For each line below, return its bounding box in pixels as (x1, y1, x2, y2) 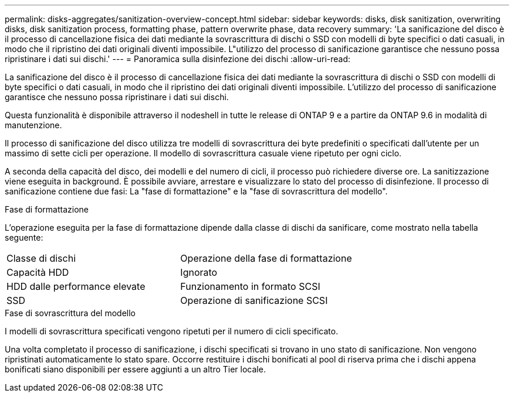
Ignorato (180, 266, 218, 278)
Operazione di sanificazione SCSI (180, 295, 328, 306)
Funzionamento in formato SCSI (180, 280, 320, 292)
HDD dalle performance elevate (6, 280, 146, 292)
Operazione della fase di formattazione (180, 252, 352, 264)
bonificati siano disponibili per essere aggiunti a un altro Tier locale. (5, 364, 266, 374)
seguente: (5, 232, 43, 242)
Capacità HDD (6, 266, 69, 278)
